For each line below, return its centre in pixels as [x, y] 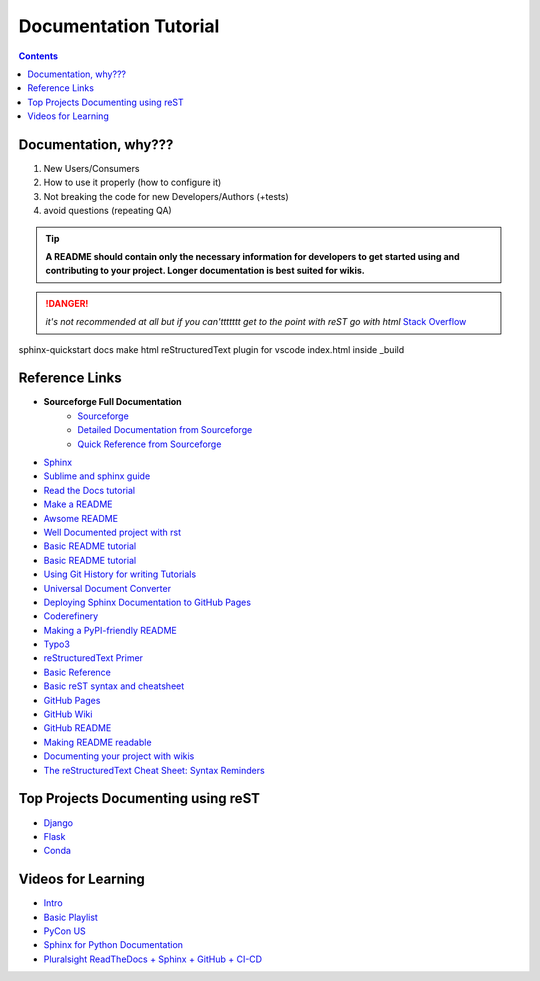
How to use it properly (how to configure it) [132, 182]
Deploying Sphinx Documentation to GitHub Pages [147, 602]
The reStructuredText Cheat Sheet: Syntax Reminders [154, 770]
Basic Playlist [71, 917]
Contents [38, 56]
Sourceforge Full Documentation [112, 402]
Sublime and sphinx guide [97, 476]
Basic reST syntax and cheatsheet [114, 686]
